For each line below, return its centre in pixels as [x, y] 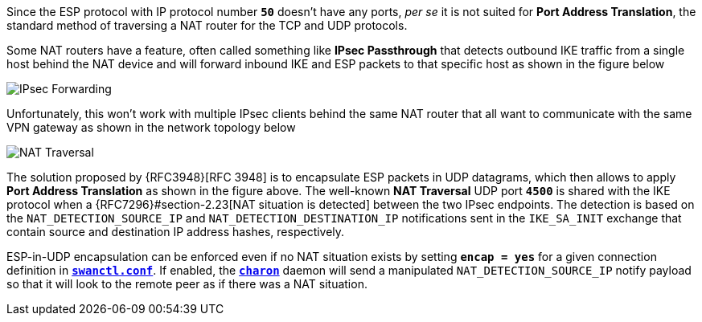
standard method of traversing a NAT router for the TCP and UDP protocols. [207, 25]
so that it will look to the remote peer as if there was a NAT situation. [187, 284]
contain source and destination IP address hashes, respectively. [176, 232]
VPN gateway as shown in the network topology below [151, 127]
